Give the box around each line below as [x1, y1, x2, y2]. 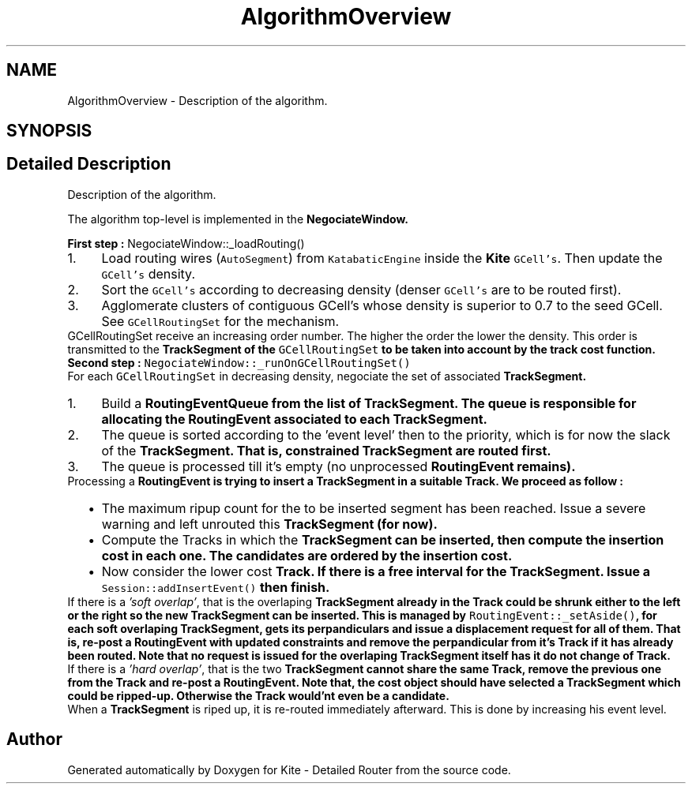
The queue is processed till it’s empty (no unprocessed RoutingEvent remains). [101, 458, 576, 474]
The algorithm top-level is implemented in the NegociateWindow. [67, 212, 409, 226]
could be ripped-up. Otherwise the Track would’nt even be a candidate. [67, 688, 449, 702]
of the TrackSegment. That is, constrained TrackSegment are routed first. [101, 442, 551, 459]
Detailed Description [6, 154, 171, 174]
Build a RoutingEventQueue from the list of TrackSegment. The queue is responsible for [101, 395, 637, 411]
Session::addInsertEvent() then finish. [101, 578, 330, 595]
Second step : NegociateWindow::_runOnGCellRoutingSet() [67, 355, 411, 369]
